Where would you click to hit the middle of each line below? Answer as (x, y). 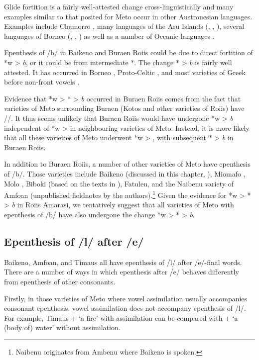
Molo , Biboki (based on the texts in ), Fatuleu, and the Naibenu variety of (119, 183)
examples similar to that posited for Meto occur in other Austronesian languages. (128, 16)
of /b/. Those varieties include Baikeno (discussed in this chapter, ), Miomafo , (125, 173)
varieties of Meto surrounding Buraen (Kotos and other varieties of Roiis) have (124, 108)
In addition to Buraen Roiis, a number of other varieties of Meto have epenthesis (127, 164)
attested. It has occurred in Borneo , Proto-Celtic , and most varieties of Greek (125, 72)
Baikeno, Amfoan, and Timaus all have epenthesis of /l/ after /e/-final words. (123, 262)
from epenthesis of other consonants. (60, 281)
